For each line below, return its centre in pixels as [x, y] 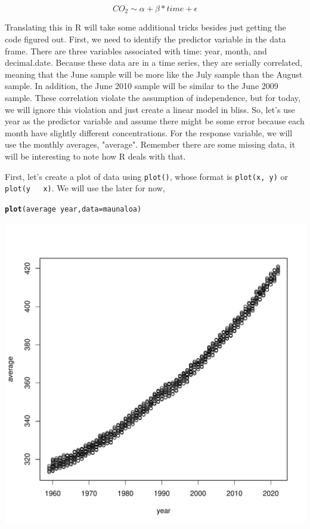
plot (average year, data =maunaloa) [73, 209]
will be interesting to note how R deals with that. [95, 156]
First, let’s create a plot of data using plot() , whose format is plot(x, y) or [146, 176]
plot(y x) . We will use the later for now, [85, 188]
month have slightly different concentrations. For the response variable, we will [149, 132]
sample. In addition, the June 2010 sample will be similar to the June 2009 [142, 86]
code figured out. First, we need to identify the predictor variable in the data [145, 39]
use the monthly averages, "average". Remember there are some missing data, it [150, 144]
